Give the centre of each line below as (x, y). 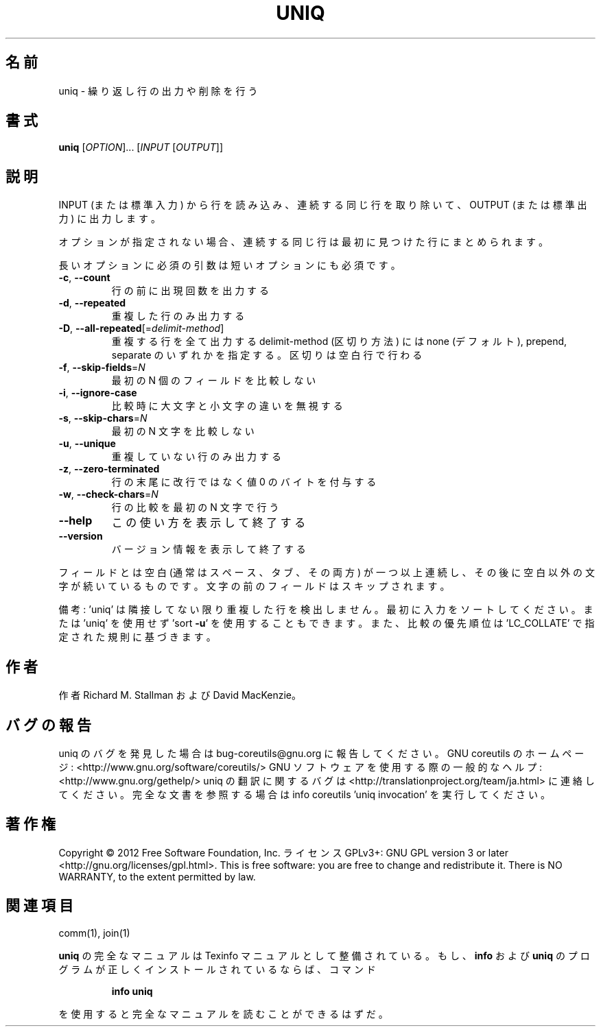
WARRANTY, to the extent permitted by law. (157, 876)
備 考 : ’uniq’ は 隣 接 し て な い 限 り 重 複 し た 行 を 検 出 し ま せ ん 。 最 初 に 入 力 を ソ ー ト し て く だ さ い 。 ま (326, 610)
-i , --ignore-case (98, 393)
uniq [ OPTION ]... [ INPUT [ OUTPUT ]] (141, 147)
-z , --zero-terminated (109, 469)
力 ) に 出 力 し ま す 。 (109, 219)
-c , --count (84, 278)
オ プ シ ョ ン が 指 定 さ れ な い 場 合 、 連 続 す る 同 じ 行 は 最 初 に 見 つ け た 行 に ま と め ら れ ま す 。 (303, 242)
